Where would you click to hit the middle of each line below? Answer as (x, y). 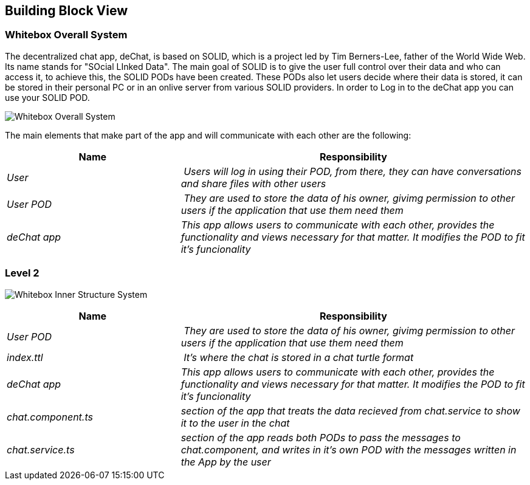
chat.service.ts (41, 449)
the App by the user (226, 462)
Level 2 (22, 273)
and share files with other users (253, 183)
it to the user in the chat (235, 423)
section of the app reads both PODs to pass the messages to (321, 437)
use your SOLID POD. (47, 97)
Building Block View (67, 11)
